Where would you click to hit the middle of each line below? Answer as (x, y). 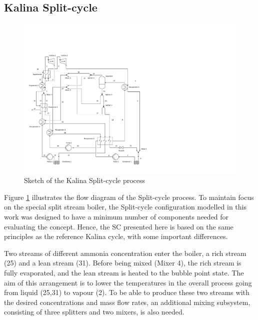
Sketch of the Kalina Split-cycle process (85, 180)
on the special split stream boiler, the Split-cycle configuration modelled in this (125, 207)
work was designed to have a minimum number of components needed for (116, 216)
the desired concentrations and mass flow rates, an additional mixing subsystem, (127, 302)
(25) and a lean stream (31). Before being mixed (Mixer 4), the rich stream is (123, 263)
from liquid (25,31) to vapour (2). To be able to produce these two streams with (127, 292)
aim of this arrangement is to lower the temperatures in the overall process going (128, 282)
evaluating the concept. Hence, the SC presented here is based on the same (119, 226)
